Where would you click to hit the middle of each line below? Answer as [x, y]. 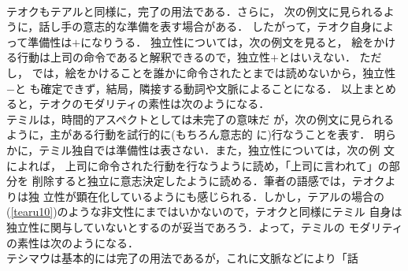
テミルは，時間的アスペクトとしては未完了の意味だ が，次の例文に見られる [200, 119]
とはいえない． [317, 57]
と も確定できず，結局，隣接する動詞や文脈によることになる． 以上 [189, 88]
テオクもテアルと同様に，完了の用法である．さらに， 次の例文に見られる [195, 11]
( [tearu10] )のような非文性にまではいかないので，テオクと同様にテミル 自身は [204, 212]
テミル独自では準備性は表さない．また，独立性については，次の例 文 [217, 149]
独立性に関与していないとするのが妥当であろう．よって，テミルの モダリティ [205, 226]
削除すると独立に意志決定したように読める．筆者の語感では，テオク [208, 181]
